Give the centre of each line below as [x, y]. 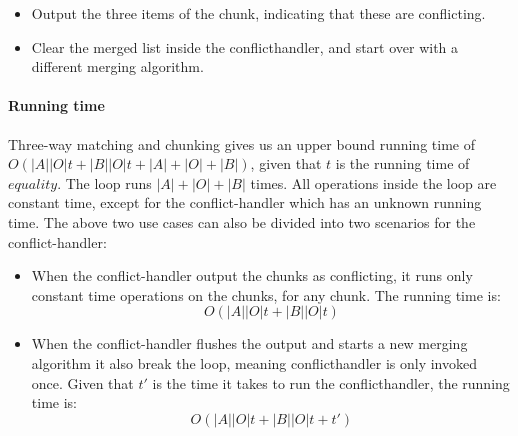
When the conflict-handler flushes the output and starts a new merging [249, 343]
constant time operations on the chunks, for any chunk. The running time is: [266, 294]
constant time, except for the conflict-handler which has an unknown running [245, 202]
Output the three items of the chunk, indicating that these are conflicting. [258, 13]
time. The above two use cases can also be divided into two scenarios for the [242, 221]
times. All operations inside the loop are [373, 182]
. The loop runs [104, 182]
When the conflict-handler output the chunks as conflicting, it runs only [252, 275]
